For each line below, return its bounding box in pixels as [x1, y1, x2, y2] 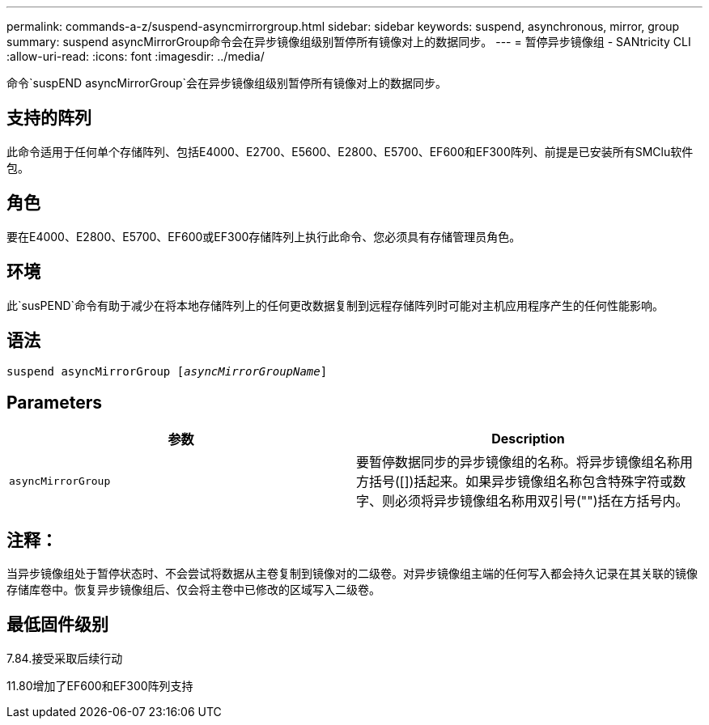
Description [491, 430, 565, 447]
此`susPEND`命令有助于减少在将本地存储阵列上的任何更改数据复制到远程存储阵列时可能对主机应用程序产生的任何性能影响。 [6, 298, 664, 312]
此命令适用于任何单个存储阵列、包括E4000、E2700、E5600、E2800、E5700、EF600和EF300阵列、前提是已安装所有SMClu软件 [6, 144, 694, 159]
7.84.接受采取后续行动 [6, 651, 123, 665]
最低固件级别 [6, 614, 108, 635]
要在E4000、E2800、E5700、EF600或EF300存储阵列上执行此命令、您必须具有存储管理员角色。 [6, 229, 521, 244]
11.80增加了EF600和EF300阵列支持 [6, 678, 193, 693]
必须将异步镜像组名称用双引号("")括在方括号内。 [395, 493, 689, 510]
